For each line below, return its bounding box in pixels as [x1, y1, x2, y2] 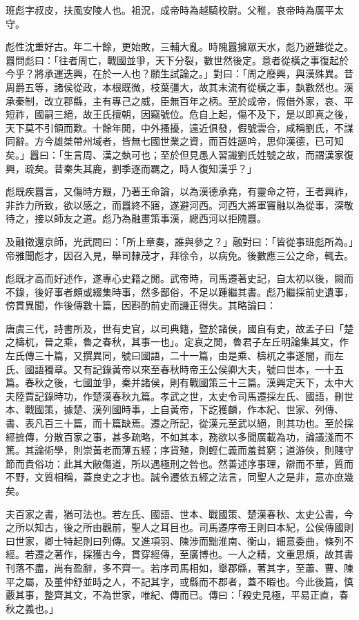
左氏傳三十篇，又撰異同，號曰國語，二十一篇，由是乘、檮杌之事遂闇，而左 [6, 348, 344, 363]
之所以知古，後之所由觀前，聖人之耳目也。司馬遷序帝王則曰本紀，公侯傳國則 [6, 520, 353, 534]
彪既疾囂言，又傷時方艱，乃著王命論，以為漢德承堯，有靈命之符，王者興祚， [6, 184, 353, 199]
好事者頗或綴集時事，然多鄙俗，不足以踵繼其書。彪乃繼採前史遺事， [43, 284, 353, 299]
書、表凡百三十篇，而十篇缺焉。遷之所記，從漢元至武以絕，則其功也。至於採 [6, 416, 353, 430]
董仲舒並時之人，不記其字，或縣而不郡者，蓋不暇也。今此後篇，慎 [53, 574, 353, 588]
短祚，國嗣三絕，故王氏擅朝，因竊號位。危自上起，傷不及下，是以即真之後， [6, 107, 353, 121]
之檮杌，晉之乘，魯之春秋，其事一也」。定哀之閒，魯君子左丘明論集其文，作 [6, 334, 349, 349]
